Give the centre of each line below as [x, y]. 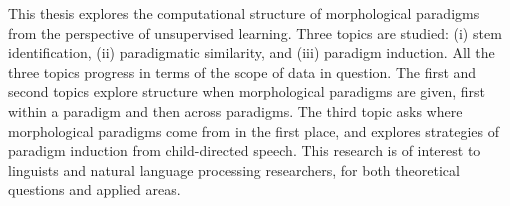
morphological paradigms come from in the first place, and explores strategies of [253, 130]
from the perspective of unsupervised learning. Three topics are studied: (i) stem [255, 32]
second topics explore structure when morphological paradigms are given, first [247, 91]
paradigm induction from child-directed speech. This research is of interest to [244, 150]
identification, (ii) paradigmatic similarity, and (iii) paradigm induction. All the [251, 52]
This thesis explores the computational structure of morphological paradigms [244, 13]
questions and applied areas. [94, 189]
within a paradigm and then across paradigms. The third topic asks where [235, 110]
